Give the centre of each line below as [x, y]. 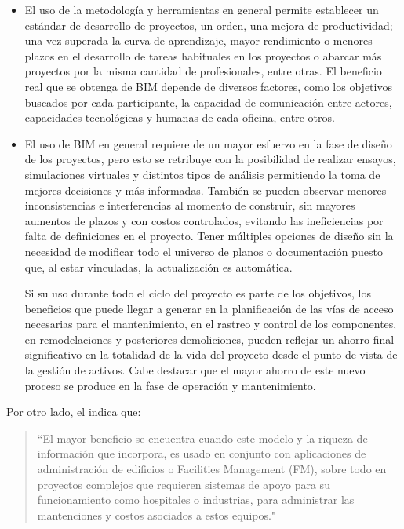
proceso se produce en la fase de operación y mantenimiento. [170, 385]
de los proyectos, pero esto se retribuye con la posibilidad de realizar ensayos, [210, 159]
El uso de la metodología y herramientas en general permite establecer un [202, 9]
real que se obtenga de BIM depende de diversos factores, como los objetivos [208, 86]
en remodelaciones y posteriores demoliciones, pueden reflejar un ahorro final [209, 339]
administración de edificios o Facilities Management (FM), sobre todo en [212, 469]
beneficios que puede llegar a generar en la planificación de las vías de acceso [209, 308]
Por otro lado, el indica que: [74, 412]
